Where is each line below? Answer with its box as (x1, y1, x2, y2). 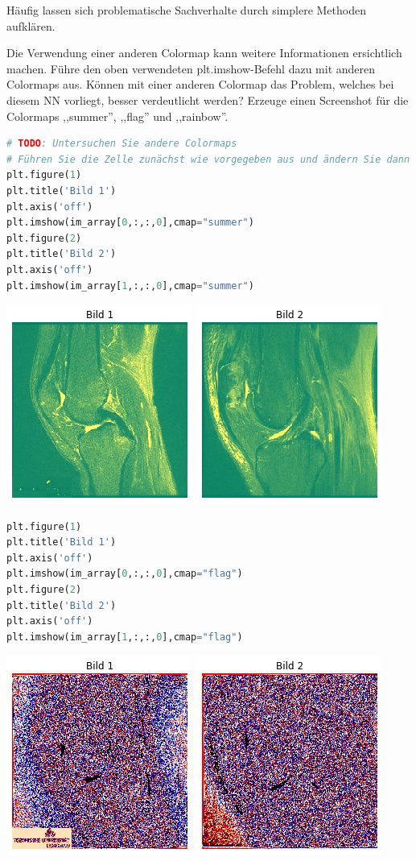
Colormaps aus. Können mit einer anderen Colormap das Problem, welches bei (6, 76, 394, 93)
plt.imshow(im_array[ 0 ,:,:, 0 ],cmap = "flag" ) (6, 568, 243, 580)
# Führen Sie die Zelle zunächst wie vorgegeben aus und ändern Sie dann (6, 153, 410, 165)
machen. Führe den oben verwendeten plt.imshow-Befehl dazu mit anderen (6, 60, 376, 77)
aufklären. (6, 17, 56, 34)
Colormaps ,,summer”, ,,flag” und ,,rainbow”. (6, 107, 229, 124)
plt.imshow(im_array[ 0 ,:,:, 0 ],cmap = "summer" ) (6, 217, 254, 229)
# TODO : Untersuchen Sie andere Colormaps (6, 138, 237, 150)
